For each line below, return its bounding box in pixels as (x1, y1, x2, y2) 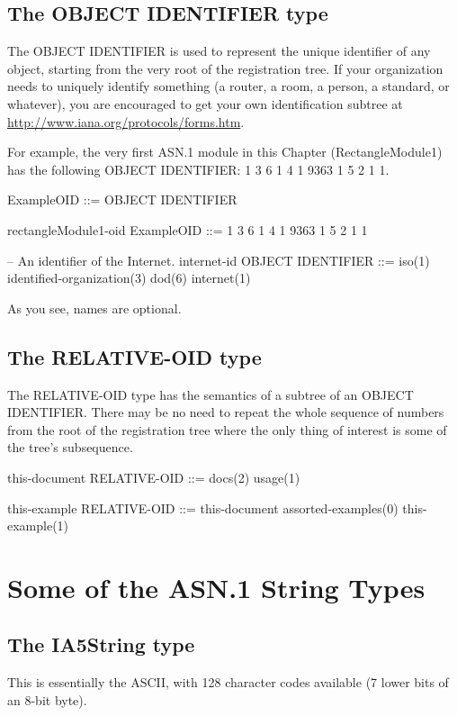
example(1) (7, 516, 69, 535)
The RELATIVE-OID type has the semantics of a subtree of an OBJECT (7, 385, 414, 403)
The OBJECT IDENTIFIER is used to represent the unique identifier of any (7, 41, 431, 60)
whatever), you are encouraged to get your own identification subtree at (7, 94, 403, 113)
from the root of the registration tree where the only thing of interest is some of (7, 420, 447, 439)
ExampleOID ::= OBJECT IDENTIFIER (7, 190, 237, 209)
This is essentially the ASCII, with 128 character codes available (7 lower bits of (7, 673, 449, 692)
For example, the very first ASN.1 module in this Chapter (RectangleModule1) (7, 142, 443, 161)
